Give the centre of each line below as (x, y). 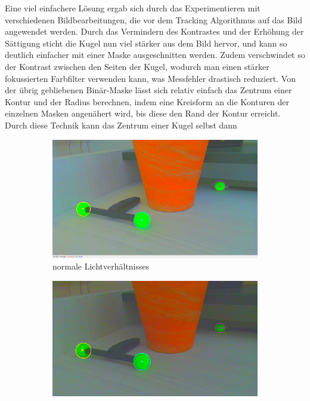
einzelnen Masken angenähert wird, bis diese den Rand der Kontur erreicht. (143, 113)
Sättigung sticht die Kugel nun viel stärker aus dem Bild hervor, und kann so (146, 43)
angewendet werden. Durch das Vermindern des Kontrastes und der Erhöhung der (154, 31)
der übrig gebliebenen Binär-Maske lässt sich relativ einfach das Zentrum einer (148, 90)
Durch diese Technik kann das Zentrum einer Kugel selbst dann (121, 125)
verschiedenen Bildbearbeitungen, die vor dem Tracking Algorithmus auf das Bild (154, 19)
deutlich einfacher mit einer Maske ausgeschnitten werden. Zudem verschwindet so (155, 55)
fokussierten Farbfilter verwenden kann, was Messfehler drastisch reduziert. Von (150, 78)
